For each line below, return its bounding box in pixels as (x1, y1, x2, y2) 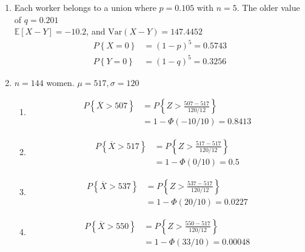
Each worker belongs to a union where (14, 1, 156, 13)
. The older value (236, 1, 300, 13)
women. (46, 76, 75, 88)
